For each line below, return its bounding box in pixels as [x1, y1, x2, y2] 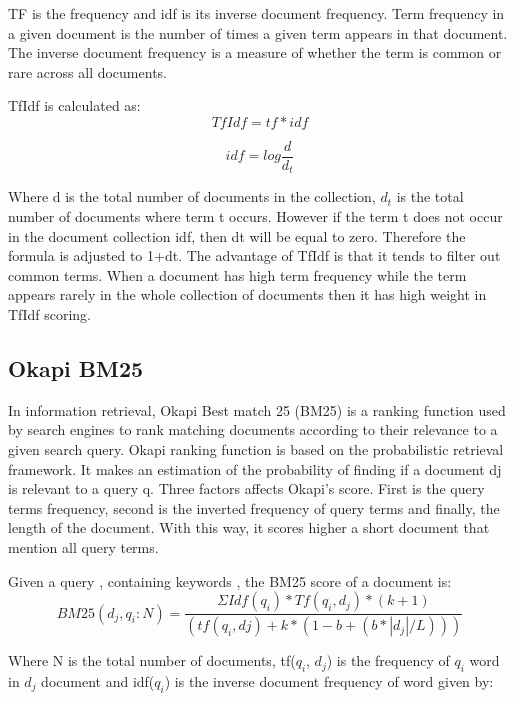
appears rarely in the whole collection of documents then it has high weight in [8, 284, 487, 305]
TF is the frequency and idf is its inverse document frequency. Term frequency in [8, 3, 505, 23]
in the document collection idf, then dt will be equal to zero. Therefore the [8, 225, 466, 246]
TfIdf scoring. [8, 304, 91, 325]
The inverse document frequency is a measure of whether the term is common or [8, 42, 502, 63]
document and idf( [41, 670, 155, 691]
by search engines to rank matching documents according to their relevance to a [8, 419, 498, 440]
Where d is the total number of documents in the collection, [8, 186, 376, 207]
